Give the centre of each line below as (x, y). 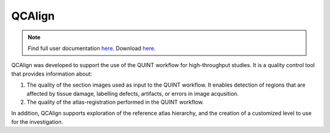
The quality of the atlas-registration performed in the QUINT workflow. (115, 102)
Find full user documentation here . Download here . (92, 48)
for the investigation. (37, 121)
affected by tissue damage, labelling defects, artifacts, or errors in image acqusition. (133, 93)
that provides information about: (52, 74)
